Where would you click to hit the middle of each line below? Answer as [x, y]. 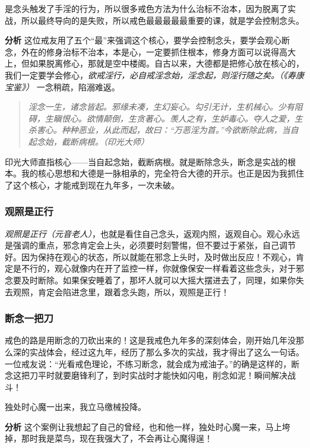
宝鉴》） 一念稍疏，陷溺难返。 [62, 86]
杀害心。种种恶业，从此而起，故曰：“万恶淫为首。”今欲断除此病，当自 [163, 130]
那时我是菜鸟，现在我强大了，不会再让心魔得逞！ [117, 438]
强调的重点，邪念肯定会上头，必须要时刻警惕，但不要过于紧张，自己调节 [154, 245]
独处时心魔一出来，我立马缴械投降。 [75, 407]
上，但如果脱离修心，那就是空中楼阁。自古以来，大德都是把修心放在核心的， [154, 63]
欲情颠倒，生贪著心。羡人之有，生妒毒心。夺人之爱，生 [194, 118]
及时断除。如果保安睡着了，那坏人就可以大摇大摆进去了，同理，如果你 [158, 280]
